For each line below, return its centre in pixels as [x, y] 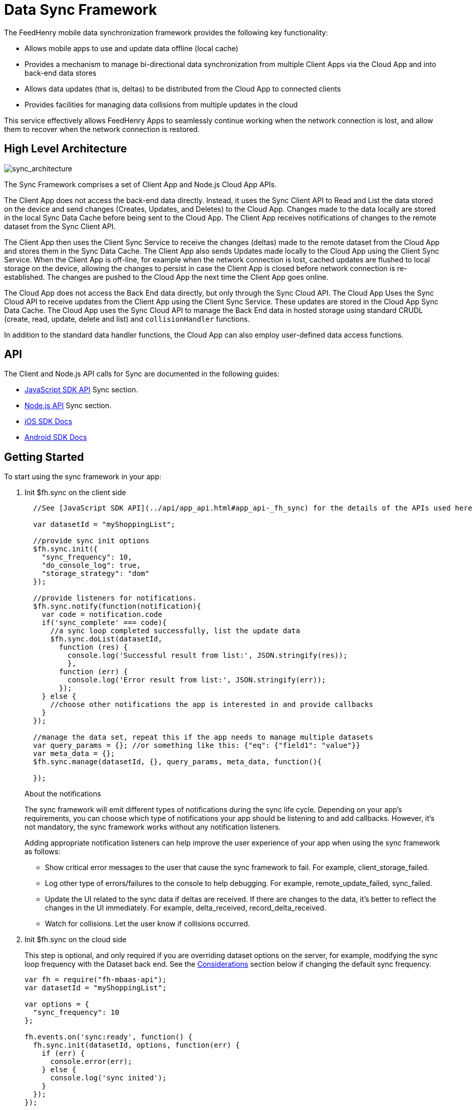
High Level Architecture [66, 149]
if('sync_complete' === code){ [104, 623]
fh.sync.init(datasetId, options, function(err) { [136, 1045]
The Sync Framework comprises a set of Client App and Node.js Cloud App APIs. [140, 184]
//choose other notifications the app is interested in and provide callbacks [212, 705]
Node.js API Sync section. [68, 406]
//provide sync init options [91, 541]
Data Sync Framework [81, 10]
